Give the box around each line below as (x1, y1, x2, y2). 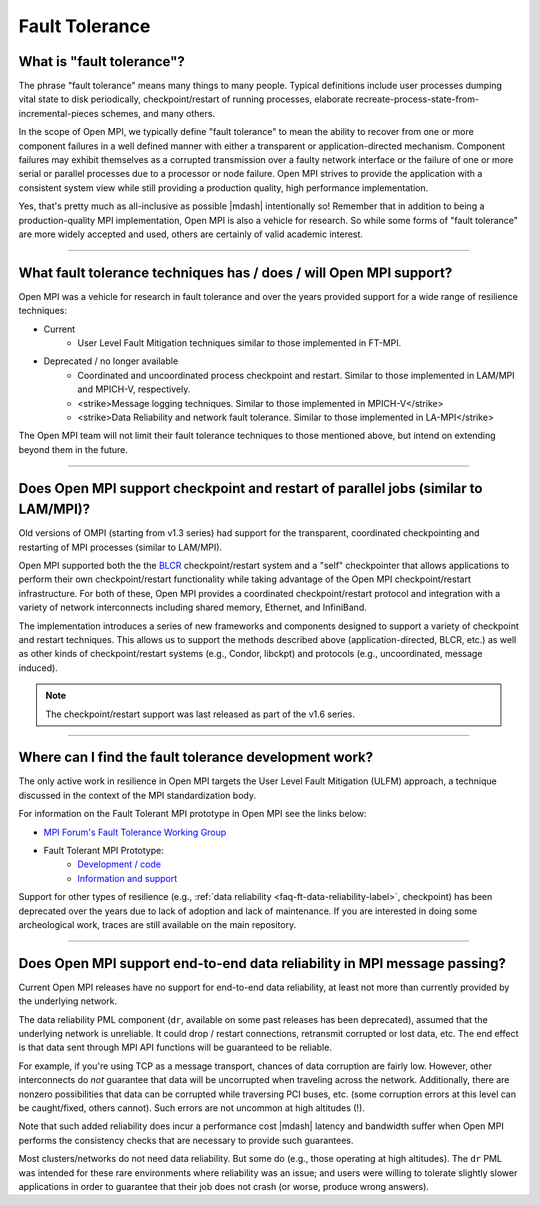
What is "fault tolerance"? (18, 53, 185, 70)
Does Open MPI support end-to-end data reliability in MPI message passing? (18, 955, 507, 972)
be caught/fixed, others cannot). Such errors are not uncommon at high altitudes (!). (18, 1102, 365, 1114)
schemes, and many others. (100, 107, 215, 119)
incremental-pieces (18, 107, 99, 119)
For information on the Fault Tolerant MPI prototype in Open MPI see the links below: (18, 808, 367, 820)
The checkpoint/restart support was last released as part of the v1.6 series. (45, 708, 355, 720)
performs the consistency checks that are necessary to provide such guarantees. (18, 1134, 354, 1146)
